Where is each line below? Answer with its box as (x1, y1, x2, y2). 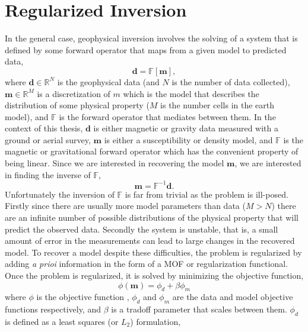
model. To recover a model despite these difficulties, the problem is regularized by (5, 246, 302, 258)
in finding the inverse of (5, 168, 91, 180)
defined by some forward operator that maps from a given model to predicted (5, 43, 287, 56)
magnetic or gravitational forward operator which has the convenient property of (5, 145, 299, 157)
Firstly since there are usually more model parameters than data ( (5, 199, 246, 212)
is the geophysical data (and (57, 75, 160, 88)
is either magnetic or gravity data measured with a (93, 122, 278, 134)
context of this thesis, (5, 122, 83, 134)
